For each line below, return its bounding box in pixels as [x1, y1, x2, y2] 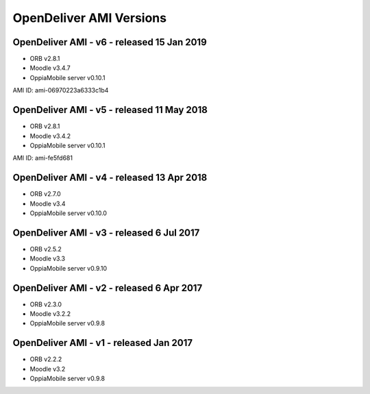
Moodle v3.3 [29, 254, 66, 263]
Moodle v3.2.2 [29, 309, 71, 318]
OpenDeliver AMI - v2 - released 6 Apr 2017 [12, 282, 203, 294]
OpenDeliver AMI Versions [12, 10, 167, 25]
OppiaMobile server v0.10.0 [29, 209, 108, 217]
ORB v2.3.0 [29, 300, 62, 308]
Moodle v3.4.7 [29, 64, 71, 72]
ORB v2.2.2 [29, 355, 62, 363]
